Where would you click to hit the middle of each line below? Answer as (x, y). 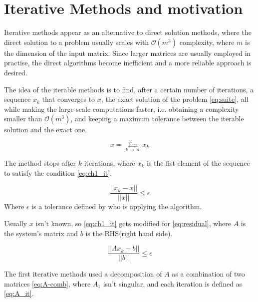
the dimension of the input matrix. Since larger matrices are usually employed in (128, 53)
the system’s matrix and (41, 233)
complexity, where (207, 42)
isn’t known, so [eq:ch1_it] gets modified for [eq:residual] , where (133, 223)
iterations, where (110, 163)
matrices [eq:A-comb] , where (47, 283)
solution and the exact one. (46, 130)
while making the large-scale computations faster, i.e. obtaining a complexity (122, 109)
